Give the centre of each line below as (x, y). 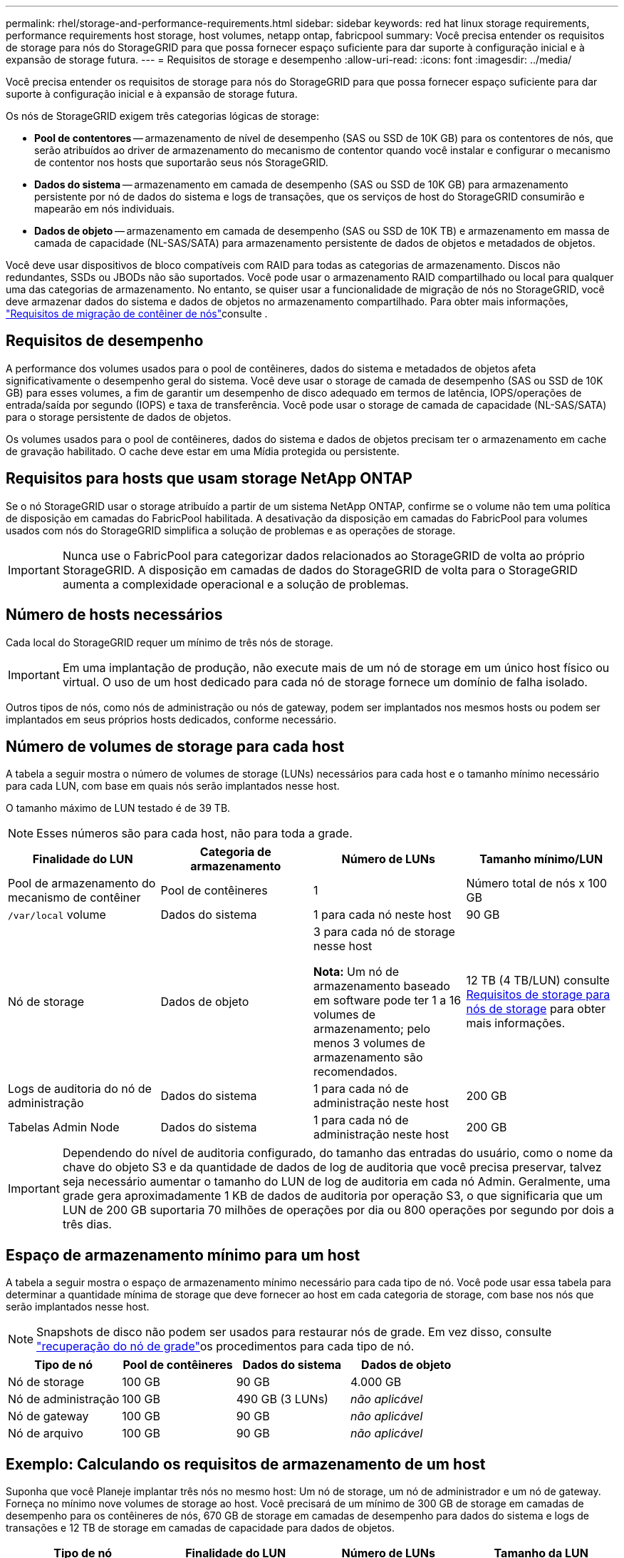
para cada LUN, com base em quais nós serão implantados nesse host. (173, 786)
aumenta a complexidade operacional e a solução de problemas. (235, 584)
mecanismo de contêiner (74, 898)
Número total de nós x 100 (537, 884)
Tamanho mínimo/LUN (541, 859)
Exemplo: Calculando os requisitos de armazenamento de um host (246, 1464)
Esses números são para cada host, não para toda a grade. (194, 834)
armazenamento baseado (382, 986)
